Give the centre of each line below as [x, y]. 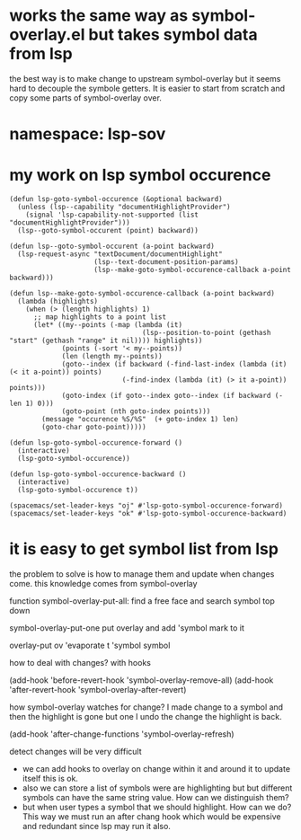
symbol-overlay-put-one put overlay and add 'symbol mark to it [127, 628]
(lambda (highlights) [58, 302]
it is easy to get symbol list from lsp [144, 549]
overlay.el [47, 35]
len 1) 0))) [31, 404]
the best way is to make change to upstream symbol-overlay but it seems [145, 78]
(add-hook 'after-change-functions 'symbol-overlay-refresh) [122, 734]
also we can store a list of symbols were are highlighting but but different [157, 788]
